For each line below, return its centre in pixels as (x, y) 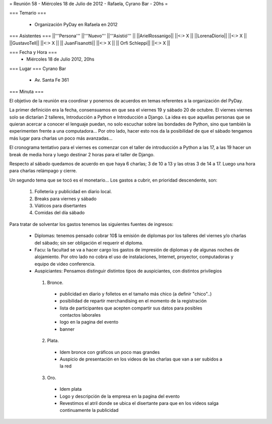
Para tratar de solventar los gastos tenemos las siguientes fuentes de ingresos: (91, 224)
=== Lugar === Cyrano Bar (38, 69)
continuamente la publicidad (89, 410)
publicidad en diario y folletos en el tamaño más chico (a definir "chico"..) (136, 294)
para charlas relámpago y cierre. (43, 171)
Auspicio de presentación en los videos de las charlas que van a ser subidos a (141, 359)
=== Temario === (28, 13)
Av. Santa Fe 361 (52, 80)
